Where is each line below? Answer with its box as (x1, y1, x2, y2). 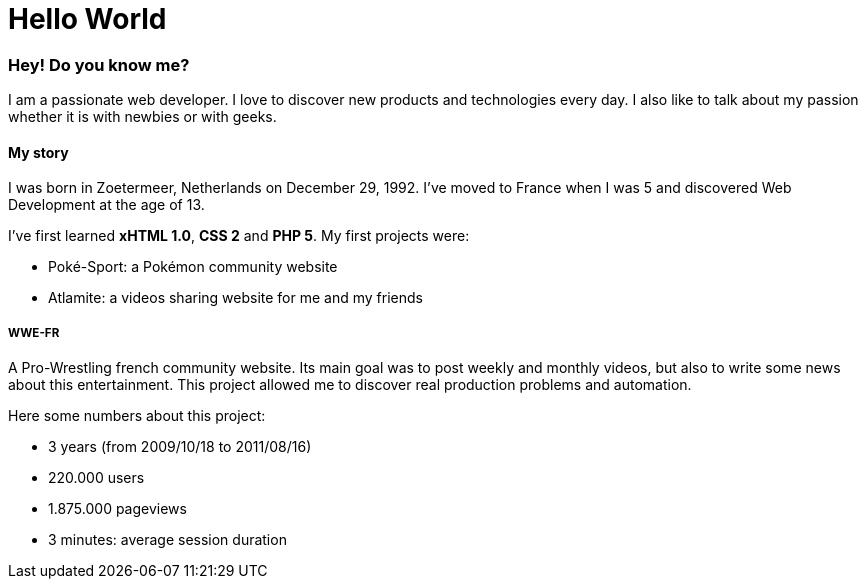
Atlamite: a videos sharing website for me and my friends (48, 289, 423, 307)
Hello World (8, 2, 167, 36)
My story (8, 143, 69, 161)
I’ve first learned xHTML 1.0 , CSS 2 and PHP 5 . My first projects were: (8, 227, 470, 245)
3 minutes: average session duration (48, 531, 287, 549)
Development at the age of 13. (8, 196, 205, 214)
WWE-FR (8, 325, 60, 340)
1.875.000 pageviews (48, 500, 187, 518)
